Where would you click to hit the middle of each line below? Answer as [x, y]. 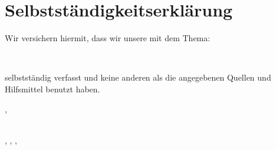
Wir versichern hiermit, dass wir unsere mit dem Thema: [108, 38]
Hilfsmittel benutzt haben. [52, 89]
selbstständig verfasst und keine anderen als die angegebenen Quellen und [138, 77]
